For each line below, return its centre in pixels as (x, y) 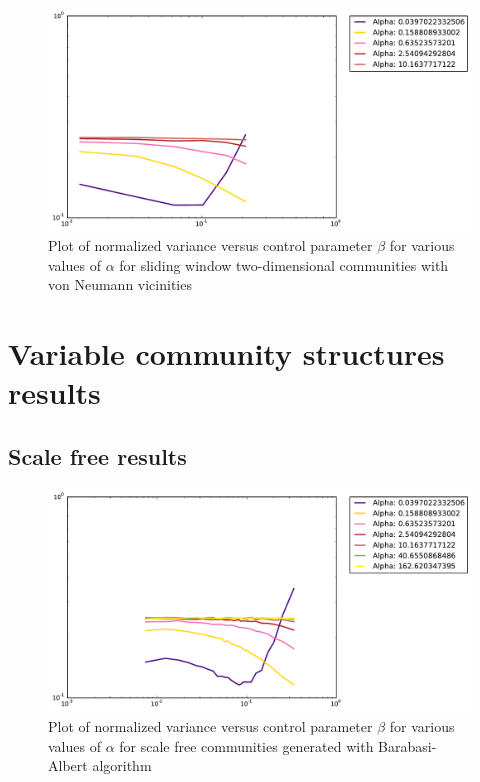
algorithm (122, 765)
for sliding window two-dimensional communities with (284, 264)
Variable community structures (226, 353)
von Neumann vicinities (120, 284)
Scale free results (97, 455)
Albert (68, 765)
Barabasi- (407, 745)
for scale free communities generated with (246, 745)
